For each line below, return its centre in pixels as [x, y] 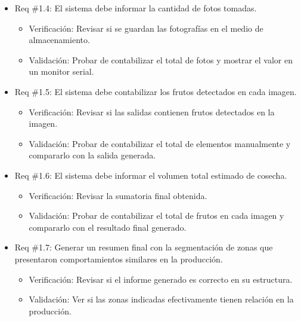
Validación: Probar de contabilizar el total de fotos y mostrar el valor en [161, 59]
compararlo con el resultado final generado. [108, 227]
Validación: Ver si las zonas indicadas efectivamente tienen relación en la [161, 299]
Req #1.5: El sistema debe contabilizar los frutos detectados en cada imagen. [156, 91]
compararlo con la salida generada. [92, 155]
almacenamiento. [59, 40]
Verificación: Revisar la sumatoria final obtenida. [118, 195]
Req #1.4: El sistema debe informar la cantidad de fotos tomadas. [136, 8]
